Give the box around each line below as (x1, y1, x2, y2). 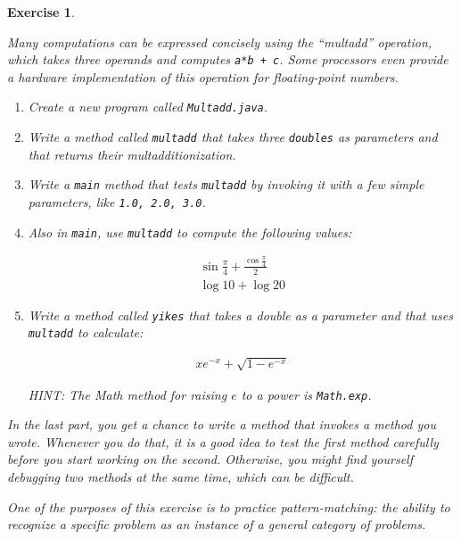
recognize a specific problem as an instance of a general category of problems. (7, 515, 426, 534)
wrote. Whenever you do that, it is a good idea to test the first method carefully (7, 432, 439, 451)
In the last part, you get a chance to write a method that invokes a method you (7, 415, 436, 434)
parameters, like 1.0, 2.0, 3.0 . (28, 193, 206, 211)
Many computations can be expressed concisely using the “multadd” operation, (7, 32, 432, 51)
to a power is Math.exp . (241, 385, 372, 403)
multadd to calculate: (28, 323, 144, 342)
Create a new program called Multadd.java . (28, 97, 268, 116)
